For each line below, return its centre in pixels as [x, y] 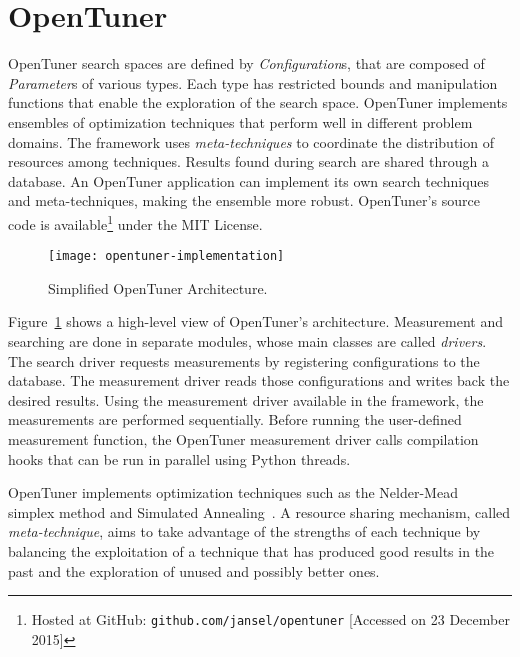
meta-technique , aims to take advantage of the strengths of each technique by [244, 531]
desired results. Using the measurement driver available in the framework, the [246, 399]
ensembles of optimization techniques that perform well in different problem [240, 121]
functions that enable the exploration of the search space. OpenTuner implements [258, 102]
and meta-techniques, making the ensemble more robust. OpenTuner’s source [244, 200]
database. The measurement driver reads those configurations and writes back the [259, 380]
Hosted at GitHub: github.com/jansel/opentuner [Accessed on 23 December [270, 619]
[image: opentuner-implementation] [166, 256]
